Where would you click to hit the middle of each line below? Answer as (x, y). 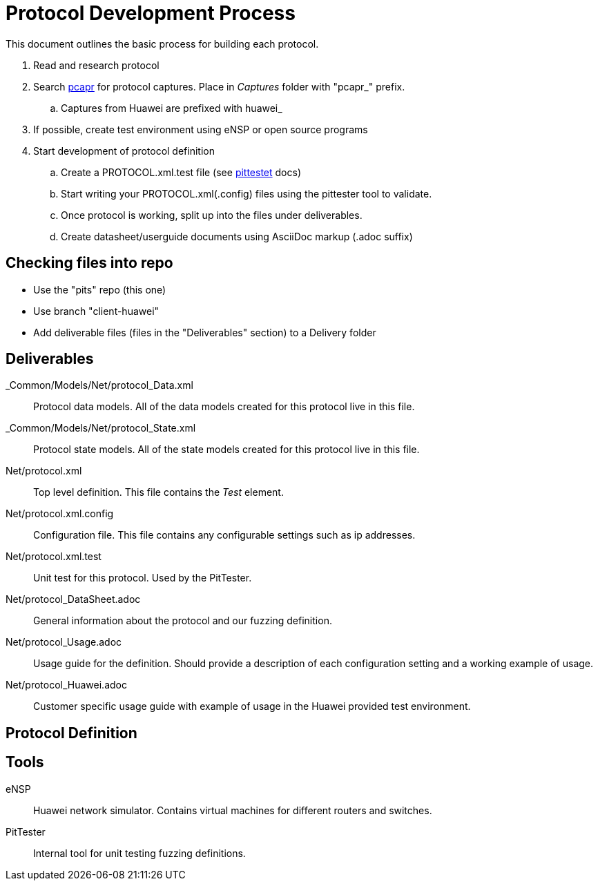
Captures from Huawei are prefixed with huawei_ (172, 108)
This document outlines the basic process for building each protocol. (162, 44)
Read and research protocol (96, 65)
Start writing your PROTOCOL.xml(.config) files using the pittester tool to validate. (247, 193)
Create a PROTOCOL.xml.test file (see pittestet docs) (181, 172)
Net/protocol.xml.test (54, 557)
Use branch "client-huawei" (96, 311)
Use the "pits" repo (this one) (100, 289)
